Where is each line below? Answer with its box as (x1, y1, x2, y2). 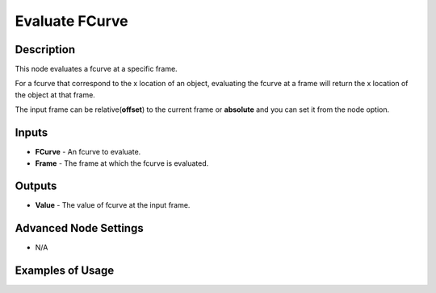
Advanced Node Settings (15, 221, 145, 235)
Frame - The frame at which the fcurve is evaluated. (35, 158, 209, 168)
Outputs (15, 180, 57, 193)
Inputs (15, 126, 48, 140)
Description (15, 43, 76, 56)
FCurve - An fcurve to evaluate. (35, 147, 141, 157)
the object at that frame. (15, 89, 96, 100)
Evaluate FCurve (15, 12, 128, 30)
